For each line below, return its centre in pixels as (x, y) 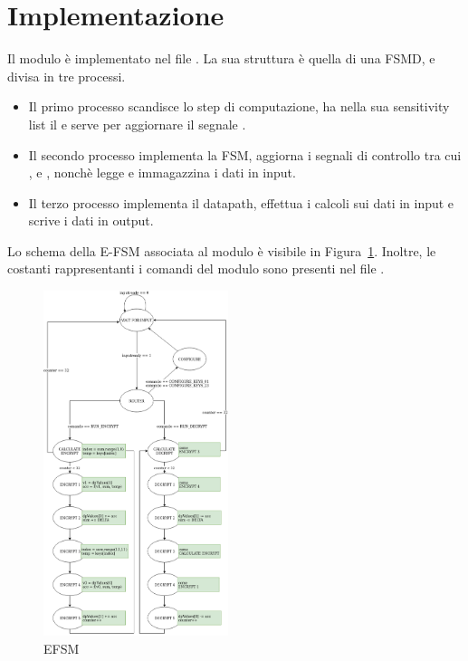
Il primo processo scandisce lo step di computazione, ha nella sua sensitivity (239, 106)
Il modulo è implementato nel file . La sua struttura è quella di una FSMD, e (221, 58)
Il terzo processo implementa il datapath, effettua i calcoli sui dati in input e (241, 202)
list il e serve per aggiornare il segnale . (137, 124)
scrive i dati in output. (91, 220)
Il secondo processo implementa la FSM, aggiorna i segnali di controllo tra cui (245, 154)
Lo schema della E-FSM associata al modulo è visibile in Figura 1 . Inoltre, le (222, 250)
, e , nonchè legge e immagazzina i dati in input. (162, 172)
